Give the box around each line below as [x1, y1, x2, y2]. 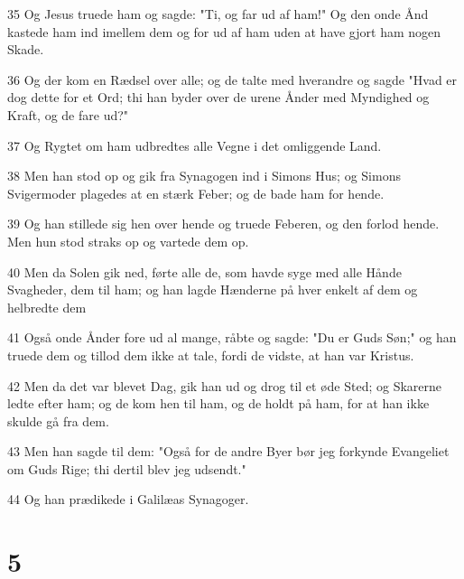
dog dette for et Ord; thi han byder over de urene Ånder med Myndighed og [7, 88, 430, 107]
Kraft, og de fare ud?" [7, 105, 129, 124]
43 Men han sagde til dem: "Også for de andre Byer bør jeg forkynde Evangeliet [7, 442, 450, 461]
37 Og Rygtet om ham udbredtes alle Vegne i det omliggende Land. [7, 135, 382, 154]
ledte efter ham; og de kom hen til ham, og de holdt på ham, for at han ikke [7, 394, 430, 413]
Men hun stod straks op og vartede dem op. [7, 231, 249, 250]
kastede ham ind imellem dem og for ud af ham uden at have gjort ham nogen [7, 22, 441, 41]
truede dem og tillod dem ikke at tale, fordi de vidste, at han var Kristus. [7, 345, 414, 364]
